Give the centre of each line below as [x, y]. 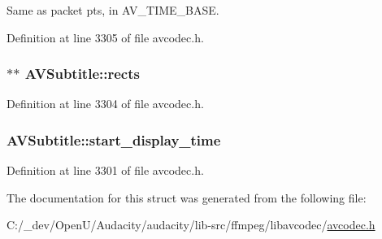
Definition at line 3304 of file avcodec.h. [105, 104]
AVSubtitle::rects [82, 74]
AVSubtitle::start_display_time [114, 139]
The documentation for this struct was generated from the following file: [187, 197]
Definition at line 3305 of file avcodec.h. [105, 37]
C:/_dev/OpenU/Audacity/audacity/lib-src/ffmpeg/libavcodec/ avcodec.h [191, 225]
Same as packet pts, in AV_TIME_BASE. [113, 10]
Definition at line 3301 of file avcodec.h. [105, 170]
